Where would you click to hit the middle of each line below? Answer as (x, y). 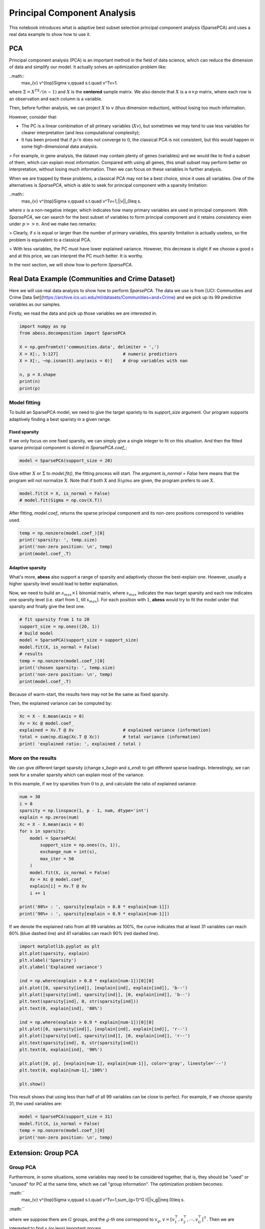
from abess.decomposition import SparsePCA (73, 333)
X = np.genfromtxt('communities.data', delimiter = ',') (89, 347)
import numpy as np (43, 326)
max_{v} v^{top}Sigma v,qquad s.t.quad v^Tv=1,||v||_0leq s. (81, 201)
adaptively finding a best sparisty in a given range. (60, 419)
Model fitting (25, 402)
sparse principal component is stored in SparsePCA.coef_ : (68, 448)
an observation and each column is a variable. (56, 99)
